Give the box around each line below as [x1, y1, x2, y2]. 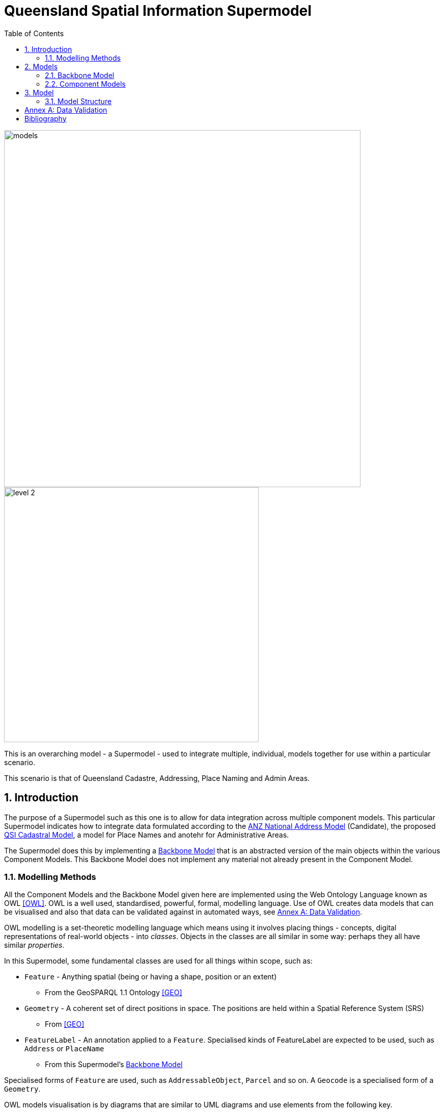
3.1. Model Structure [45, 96, 112, 106]
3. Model [24, 88, 54, 97]
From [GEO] [45, 1020, 85, 1029]
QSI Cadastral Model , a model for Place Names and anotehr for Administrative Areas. [4, 830, 289, 839]
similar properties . [4, 941, 65, 950]
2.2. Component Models [45, 79, 126, 88]
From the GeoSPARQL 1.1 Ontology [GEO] [45, 988, 182, 997]
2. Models [24, 62, 58, 71]
